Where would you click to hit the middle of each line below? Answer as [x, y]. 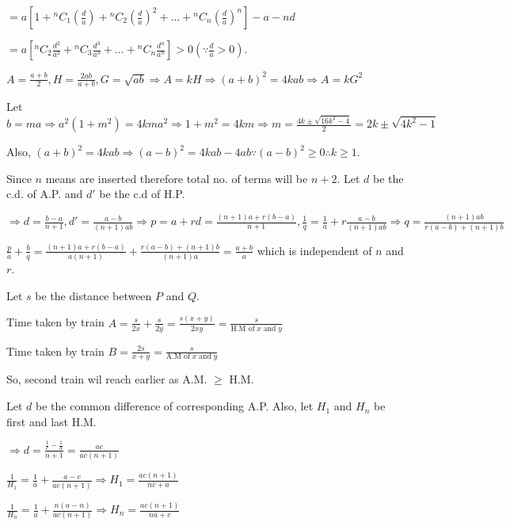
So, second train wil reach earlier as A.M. [107, 379]
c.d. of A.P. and [45, 194]
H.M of [243, 328]
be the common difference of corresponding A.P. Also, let [175, 406]
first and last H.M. [51, 421]
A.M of [178, 357]
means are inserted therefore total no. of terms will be [177, 178]
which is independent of [314, 250]
